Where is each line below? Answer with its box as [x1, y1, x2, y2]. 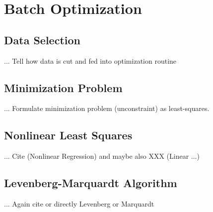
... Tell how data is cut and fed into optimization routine [4, 55, 177, 66]
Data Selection [4, 32, 80, 47]
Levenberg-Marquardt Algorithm [4, 175, 177, 191]
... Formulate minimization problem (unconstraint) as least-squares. [4, 103, 210, 113]
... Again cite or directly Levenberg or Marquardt [4, 198, 154, 209]
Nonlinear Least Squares [4, 127, 133, 143]
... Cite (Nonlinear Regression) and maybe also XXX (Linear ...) [4, 151, 200, 161]
